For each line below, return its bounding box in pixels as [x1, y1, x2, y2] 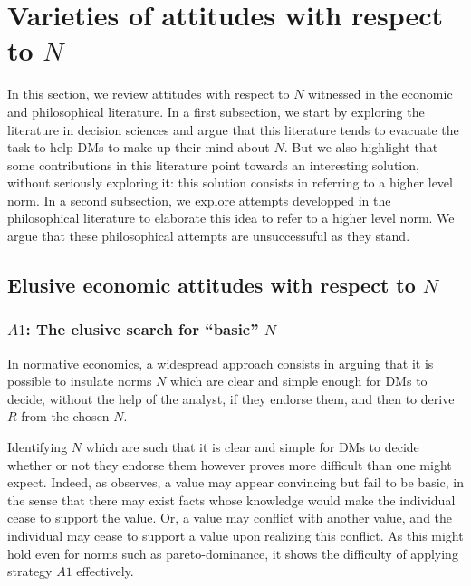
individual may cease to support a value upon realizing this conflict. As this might [7, 526, 464, 544]
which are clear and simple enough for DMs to [169, 371, 428, 390]
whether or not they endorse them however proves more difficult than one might [7, 455, 452, 474]
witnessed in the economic [308, 84, 453, 103]
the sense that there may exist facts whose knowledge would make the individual [7, 490, 456, 509]
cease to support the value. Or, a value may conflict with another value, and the [7, 508, 453, 527]
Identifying [7, 437, 68, 456]
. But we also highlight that [284, 138, 438, 157]
